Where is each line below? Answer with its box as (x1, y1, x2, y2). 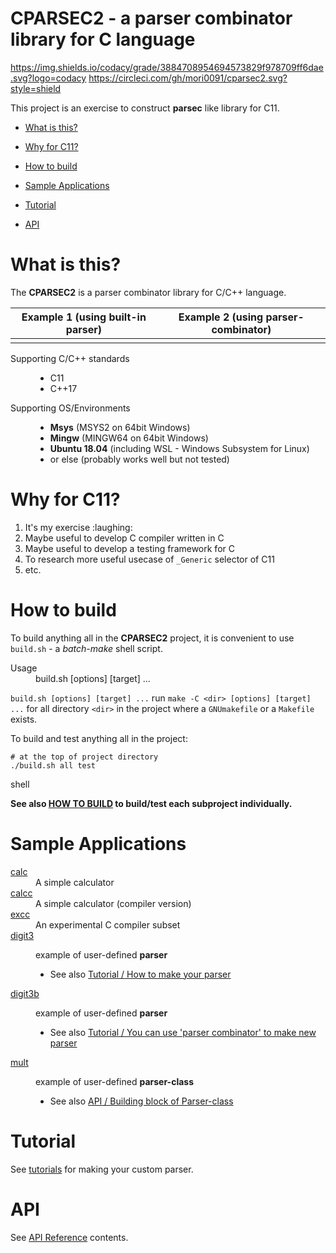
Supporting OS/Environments (10, 402, 131, 414)
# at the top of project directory (10, 752, 159, 762)
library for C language (10, 28, 196, 51)
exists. (10, 713, 38, 725)
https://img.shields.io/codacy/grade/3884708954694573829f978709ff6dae (10, 61, 324, 73)
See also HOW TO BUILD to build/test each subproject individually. (10, 797, 293, 809)
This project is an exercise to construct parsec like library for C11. (10, 102, 280, 114)
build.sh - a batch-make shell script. (10, 642, 163, 654)
